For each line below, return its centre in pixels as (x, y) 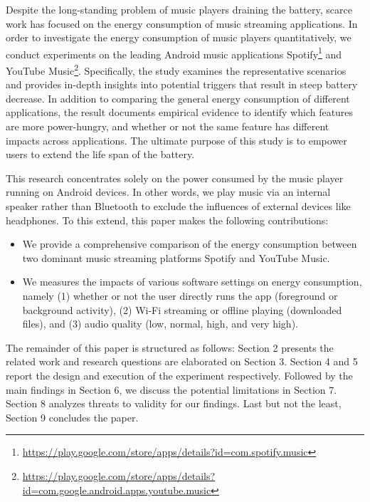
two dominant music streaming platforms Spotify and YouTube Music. (176, 257)
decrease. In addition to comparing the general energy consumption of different (178, 98)
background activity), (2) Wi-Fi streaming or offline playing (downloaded (182, 309)
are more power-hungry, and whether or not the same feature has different (168, 126)
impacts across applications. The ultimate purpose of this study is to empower (176, 140)
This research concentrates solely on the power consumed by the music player (175, 178)
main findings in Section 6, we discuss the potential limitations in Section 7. (171, 389)
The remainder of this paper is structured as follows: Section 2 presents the (170, 347)
